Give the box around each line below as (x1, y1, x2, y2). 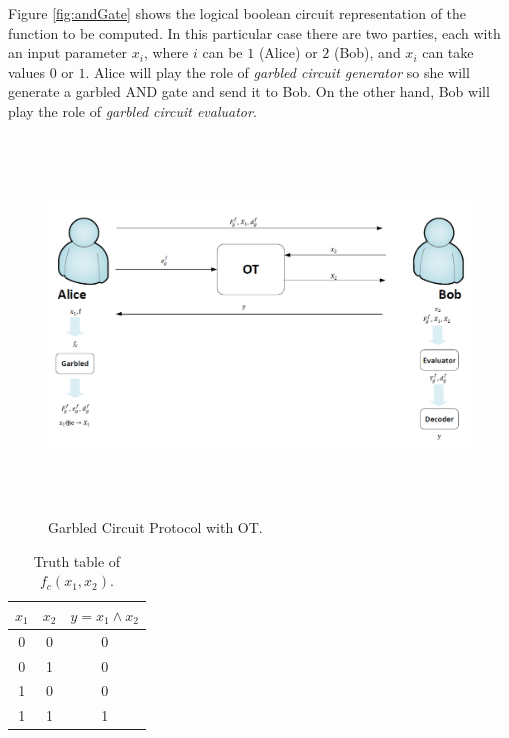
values (8, 61, 46, 82)
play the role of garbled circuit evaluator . (8, 100, 257, 121)
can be (202, 42, 243, 63)
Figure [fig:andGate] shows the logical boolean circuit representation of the (8, 3, 467, 23)
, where (143, 42, 189, 63)
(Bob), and (333, 42, 401, 63)
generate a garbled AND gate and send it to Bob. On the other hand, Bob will (8, 81, 490, 102)
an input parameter (8, 42, 128, 63)
